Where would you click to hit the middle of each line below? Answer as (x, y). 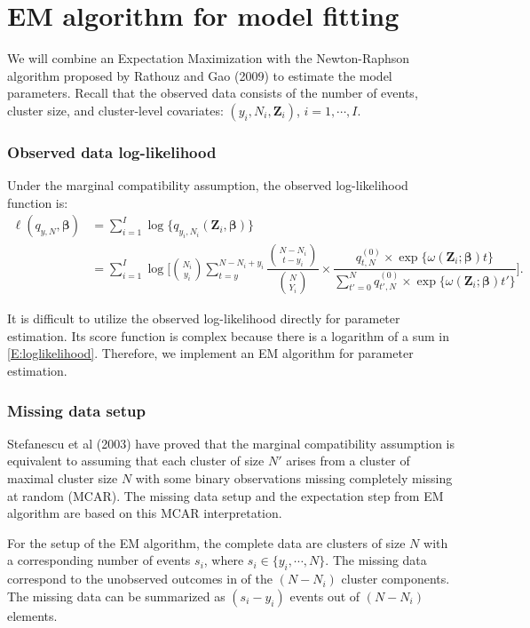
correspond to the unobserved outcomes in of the (140, 579)
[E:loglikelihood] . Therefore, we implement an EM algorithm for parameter (210, 353)
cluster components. (396, 579)
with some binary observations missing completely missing (294, 478)
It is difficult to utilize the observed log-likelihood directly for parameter (204, 318)
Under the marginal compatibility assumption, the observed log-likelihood (208, 185)
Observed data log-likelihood (112, 151)
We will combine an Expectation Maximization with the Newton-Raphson (209, 58)
